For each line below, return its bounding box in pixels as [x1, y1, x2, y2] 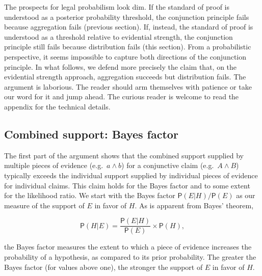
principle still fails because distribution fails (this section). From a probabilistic [4, 41, 251, 52]
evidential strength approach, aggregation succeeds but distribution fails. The [4, 71, 246, 82]
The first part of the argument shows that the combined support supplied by [4, 150, 244, 160]
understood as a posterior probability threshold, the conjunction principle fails [4, 11, 249, 22]
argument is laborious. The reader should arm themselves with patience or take [4, 81, 252, 92]
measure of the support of [4, 200, 85, 210]
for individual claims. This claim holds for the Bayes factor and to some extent [4, 180, 250, 190]
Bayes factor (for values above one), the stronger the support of [4, 261, 203, 272]
